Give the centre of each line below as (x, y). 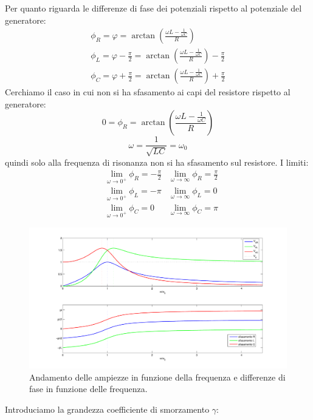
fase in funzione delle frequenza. (88, 389)
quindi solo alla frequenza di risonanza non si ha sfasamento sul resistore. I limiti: (157, 162)
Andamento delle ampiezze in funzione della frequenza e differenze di (157, 377)
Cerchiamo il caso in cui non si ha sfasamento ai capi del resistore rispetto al (148, 92)
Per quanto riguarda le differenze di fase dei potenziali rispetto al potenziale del (153, 8)
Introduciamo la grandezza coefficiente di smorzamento (107, 409)
